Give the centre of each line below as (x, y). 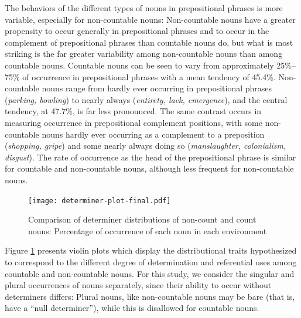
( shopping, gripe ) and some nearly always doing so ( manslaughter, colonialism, (146, 146)
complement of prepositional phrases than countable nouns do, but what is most (149, 42)
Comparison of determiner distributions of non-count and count (142, 219)
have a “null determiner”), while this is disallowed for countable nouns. (132, 308)
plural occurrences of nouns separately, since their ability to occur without (138, 285)
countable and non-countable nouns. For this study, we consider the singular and (150, 273)
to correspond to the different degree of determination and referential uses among (151, 261)
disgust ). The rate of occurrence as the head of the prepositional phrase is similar (150, 157)
